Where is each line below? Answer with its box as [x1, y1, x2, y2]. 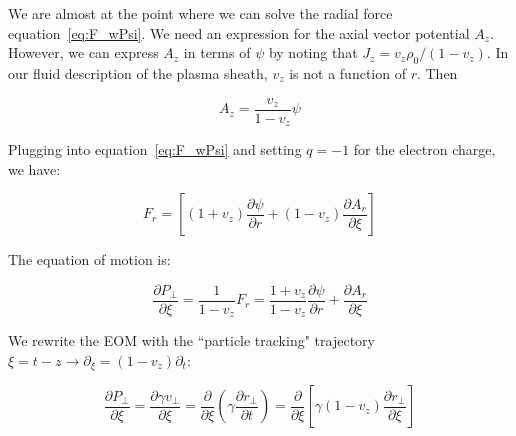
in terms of [183, 42, 251, 63]
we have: [8, 158, 61, 179]
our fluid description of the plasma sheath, [8, 62, 268, 83]
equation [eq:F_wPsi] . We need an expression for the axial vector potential [8, 22, 470, 43]
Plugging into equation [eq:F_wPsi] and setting [8, 139, 302, 160]
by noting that [268, 42, 358, 63]
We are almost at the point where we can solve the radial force [8, 3, 393, 23]
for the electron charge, [353, 139, 496, 160]
